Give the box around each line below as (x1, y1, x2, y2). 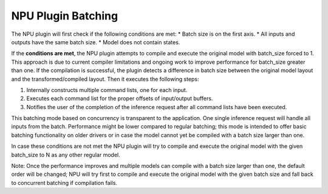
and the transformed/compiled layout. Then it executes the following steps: (11, 75, 200, 82)
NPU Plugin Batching (11, 9, 118, 22)
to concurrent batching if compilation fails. (11, 179, 118, 186)
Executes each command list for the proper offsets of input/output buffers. (26, 95, 213, 102)
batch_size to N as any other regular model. (11, 151, 121, 158)
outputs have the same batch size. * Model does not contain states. (11, 38, 180, 45)
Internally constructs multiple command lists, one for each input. (26, 86, 188, 93)
